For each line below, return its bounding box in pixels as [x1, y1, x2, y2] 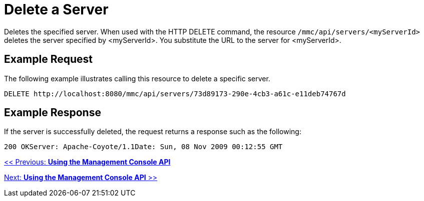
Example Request [4, 53, 93, 66]
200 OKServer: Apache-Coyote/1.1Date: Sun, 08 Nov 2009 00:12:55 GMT [4, 143, 283, 151]
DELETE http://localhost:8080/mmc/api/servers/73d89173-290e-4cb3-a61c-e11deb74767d [4, 89, 346, 98]
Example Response [4, 106, 101, 119]
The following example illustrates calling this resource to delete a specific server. [4, 74, 270, 83]
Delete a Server [4, 1, 109, 18]
